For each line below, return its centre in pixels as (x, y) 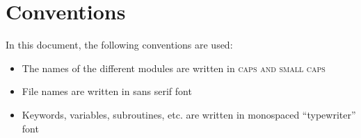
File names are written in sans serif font (107, 91)
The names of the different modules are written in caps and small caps (174, 68)
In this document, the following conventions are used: (119, 45)
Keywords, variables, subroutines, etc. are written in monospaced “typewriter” (189, 114)
